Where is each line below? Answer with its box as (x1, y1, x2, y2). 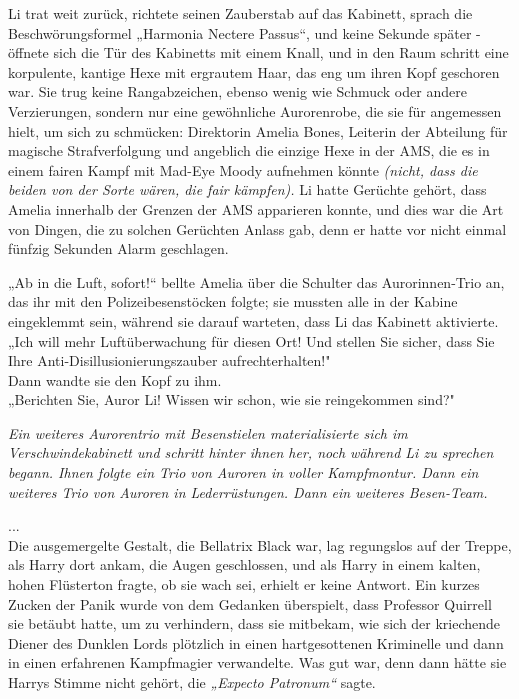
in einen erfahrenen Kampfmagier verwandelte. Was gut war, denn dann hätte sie (8, 652, 507, 673)
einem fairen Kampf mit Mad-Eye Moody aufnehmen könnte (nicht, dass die (8, 159, 478, 180)
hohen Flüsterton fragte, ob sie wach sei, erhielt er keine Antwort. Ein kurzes (8, 574, 480, 595)
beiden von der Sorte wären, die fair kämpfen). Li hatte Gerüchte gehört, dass (8, 179, 487, 200)
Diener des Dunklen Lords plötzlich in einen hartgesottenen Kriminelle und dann (8, 632, 504, 653)
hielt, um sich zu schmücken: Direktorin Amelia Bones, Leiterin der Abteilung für (8, 120, 508, 141)
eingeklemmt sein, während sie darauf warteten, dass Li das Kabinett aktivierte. (8, 310, 499, 331)
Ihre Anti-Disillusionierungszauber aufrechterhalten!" (8, 350, 331, 371)
